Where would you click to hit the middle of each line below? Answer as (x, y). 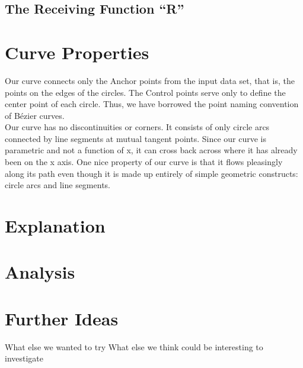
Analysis (40, 272)
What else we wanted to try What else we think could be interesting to (134, 346)
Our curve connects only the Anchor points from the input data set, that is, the (150, 80)
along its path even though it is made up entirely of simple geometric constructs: (151, 173)
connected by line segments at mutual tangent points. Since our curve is (135, 138)
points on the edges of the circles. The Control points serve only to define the (145, 92)
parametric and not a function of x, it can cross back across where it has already (151, 150)
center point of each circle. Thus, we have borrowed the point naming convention (152, 104)
